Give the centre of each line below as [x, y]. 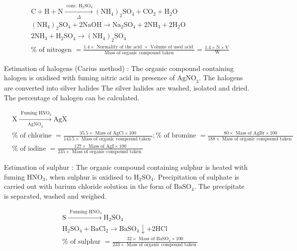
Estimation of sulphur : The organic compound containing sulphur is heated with [126, 167]
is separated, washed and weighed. [55, 196]
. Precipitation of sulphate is [196, 176]
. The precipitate [219, 186]
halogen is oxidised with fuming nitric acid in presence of [89, 78]
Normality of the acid [119, 47]
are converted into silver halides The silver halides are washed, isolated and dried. [127, 88]
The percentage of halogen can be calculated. [72, 97]
